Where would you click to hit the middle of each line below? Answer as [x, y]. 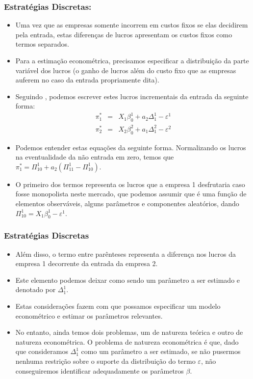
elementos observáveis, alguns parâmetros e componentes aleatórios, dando [127, 203]
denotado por [36, 289]
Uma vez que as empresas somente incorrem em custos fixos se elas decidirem [132, 25]
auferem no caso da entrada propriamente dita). [87, 80]
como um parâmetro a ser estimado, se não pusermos [161, 351]
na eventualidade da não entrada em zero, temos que [95, 157]
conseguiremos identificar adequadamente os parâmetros [100, 370]
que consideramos [42, 351]
